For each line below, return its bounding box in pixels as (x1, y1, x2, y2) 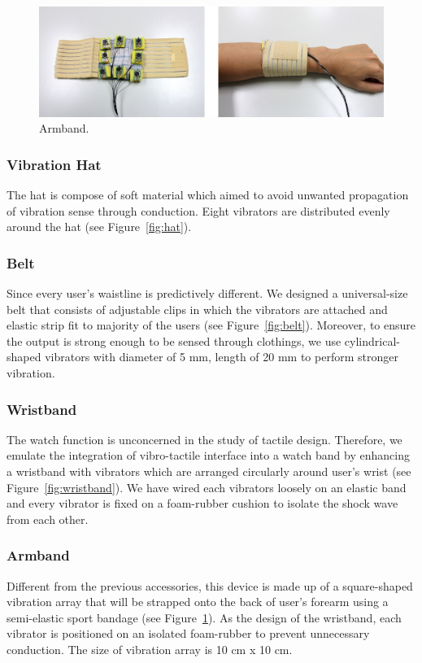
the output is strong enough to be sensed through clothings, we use (7, 332, 342, 349)
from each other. (7, 510, 89, 527)
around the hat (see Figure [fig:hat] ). (7, 218, 192, 235)
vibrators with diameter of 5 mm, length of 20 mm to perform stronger (45, 348, 398, 365)
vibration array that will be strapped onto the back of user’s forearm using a (7, 593, 389, 610)
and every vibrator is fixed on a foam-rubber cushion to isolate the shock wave (7, 495, 398, 512)
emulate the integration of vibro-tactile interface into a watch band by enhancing (7, 447, 410, 464)
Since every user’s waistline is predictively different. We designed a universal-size (7, 285, 408, 302)
